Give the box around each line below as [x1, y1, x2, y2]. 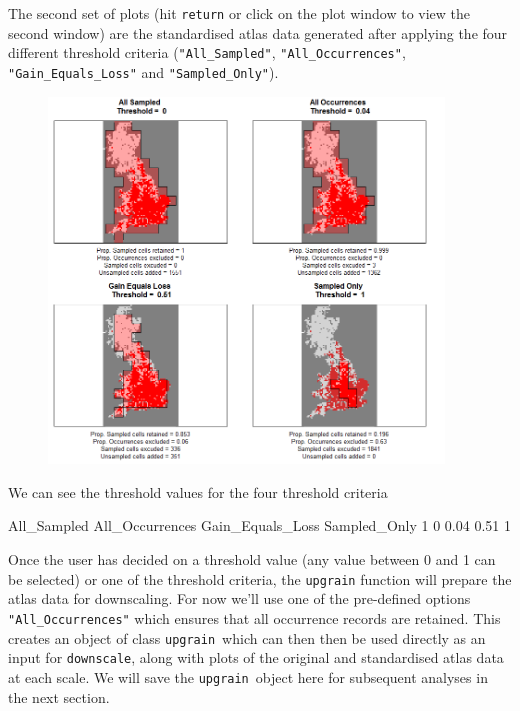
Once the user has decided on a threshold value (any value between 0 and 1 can [8, 549, 496, 570]
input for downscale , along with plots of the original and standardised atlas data [8, 647, 504, 668]
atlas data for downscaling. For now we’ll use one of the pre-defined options [8, 588, 471, 609]
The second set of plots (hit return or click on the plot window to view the [8, 3, 471, 23]
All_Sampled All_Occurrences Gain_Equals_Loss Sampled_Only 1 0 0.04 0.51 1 [8, 515, 511, 536]
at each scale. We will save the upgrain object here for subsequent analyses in [8, 666, 488, 687]
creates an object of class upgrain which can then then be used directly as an [8, 627, 486, 648]
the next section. [8, 686, 110, 707]
